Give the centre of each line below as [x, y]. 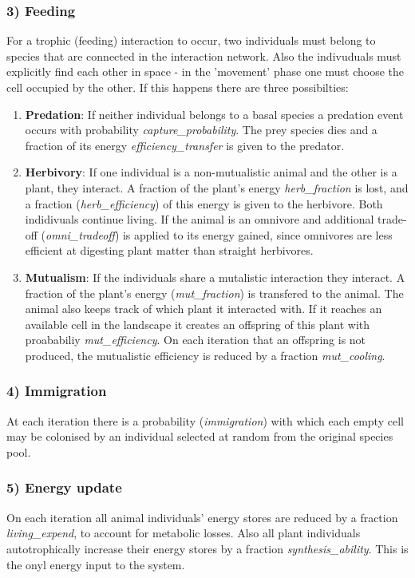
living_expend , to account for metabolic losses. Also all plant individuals [184, 533]
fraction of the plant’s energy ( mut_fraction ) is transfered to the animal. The [214, 293]
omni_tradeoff [80, 234]
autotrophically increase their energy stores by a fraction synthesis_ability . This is [207, 548]
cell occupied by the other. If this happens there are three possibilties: [178, 87]
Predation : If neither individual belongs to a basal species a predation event [214, 114]
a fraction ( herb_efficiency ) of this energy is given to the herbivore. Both [204, 203]
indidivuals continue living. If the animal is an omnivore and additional [200, 219]
